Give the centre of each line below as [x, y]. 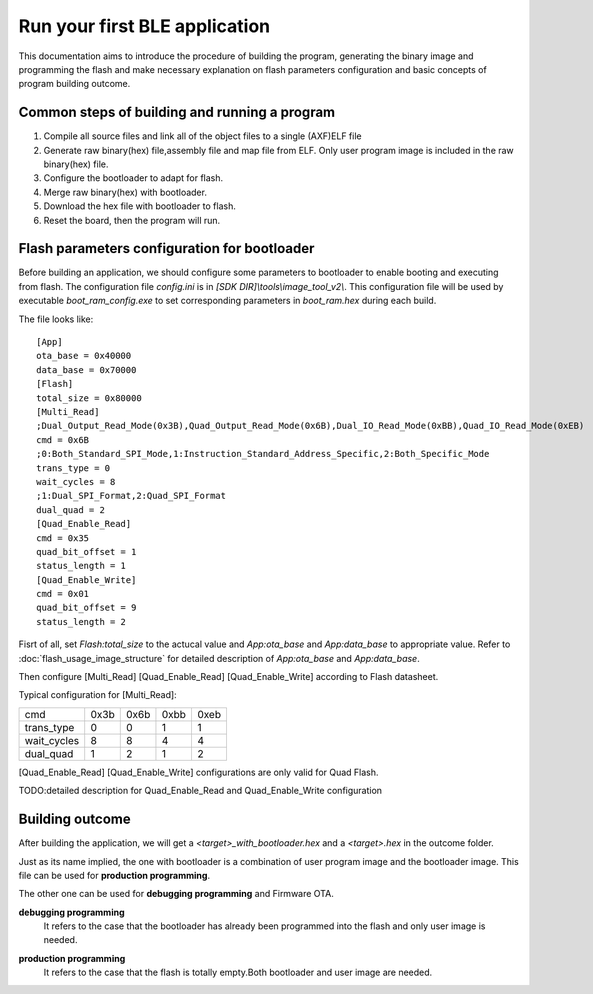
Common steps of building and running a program [177, 112]
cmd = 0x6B [63, 439]
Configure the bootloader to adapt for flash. [133, 178]
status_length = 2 [81, 621]
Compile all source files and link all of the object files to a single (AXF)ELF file [202, 136]
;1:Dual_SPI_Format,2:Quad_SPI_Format [131, 496]
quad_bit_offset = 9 [86, 608]
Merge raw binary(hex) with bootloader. [125, 192]
